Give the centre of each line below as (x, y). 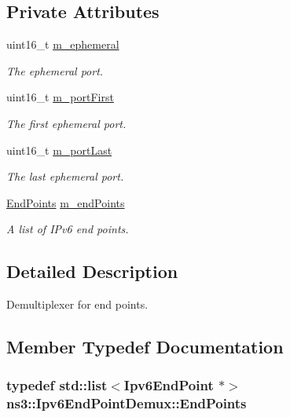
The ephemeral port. (55, 70)
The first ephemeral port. (66, 123)
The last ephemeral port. (65, 176)
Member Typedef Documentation (145, 347)
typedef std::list (57, 385)
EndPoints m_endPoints (66, 202)
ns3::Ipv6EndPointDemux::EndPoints (127, 403)
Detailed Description (92, 271)
